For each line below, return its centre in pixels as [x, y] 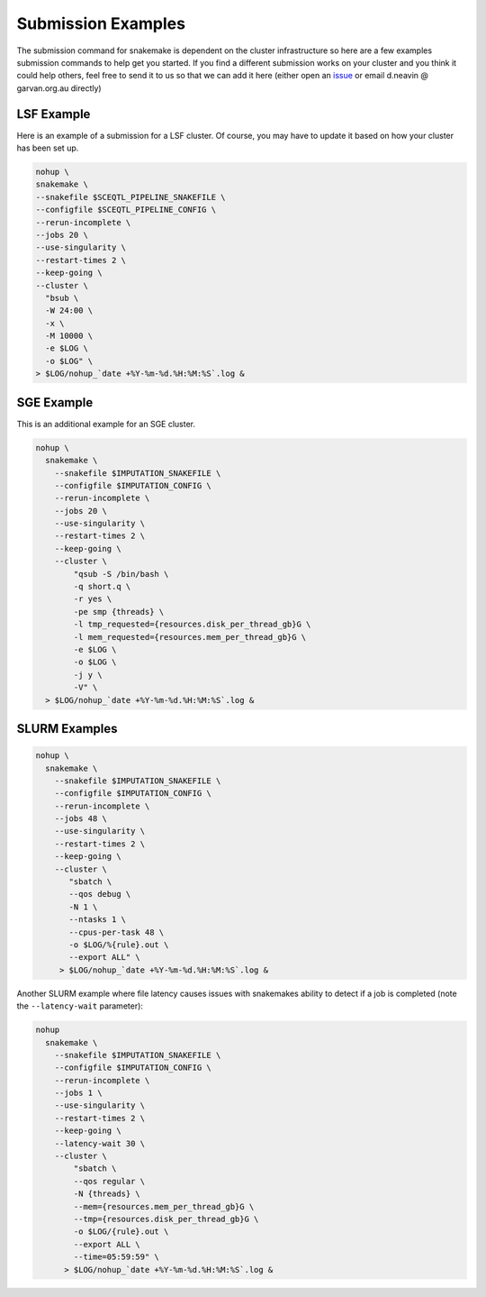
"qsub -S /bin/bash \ [121, 574]
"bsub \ [62, 298]
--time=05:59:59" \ [116, 1257]
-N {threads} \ [107, 1194]
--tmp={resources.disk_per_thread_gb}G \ [166, 1219]
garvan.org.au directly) [59, 88]
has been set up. [48, 148]
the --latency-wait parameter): [80, 1006]
